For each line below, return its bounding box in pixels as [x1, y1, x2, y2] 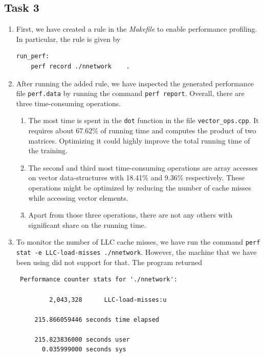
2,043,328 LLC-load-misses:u [49, 296, 167, 303]
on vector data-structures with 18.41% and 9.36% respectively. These [28, 172, 245, 183]
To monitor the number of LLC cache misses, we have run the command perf [16, 236, 260, 247]
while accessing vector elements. [28, 192, 128, 203]
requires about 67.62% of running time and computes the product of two [28, 125, 256, 136]
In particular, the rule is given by [16, 33, 121, 44]
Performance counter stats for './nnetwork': [19, 276, 178, 283]
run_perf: [16, 53, 50, 60]
